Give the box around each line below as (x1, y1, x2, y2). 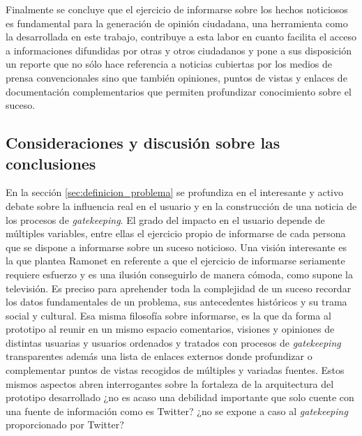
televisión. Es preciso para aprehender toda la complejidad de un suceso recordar (6, 280, 352, 295)
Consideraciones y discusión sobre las (6, 132, 280, 153)
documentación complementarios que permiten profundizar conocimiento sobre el (6, 84, 352, 98)
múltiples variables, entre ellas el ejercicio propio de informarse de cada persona (6, 226, 346, 241)
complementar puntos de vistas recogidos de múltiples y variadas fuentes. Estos (6, 363, 345, 377)
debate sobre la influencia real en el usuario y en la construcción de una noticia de (6, 198, 357, 213)
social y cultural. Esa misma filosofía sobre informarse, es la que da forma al (6, 308, 331, 322)
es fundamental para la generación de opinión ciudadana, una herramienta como (6, 15, 348, 30)
